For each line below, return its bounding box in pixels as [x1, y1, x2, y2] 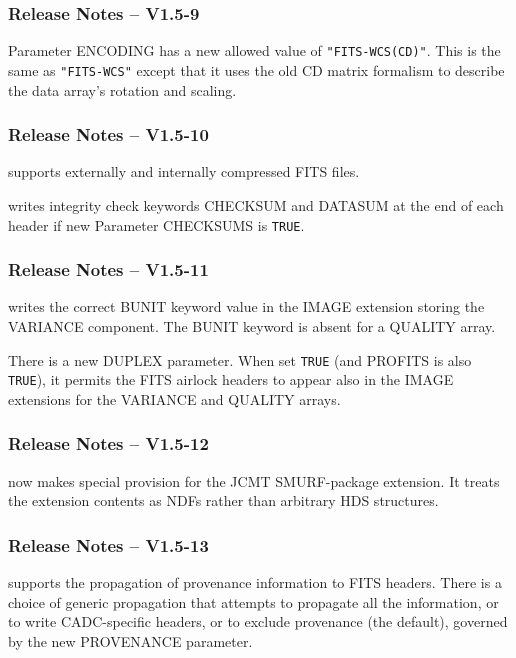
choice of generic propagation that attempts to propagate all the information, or [8, 591, 499, 612]
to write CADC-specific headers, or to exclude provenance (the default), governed [8, 611, 508, 632]
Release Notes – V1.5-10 [8, 122, 209, 147]
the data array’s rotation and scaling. [8, 79, 237, 100]
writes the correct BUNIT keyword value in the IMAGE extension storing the [8, 296, 485, 317]
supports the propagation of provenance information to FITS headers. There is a [8, 572, 502, 593]
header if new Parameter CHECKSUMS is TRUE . [8, 214, 305, 235]
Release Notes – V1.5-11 [8, 257, 209, 282]
